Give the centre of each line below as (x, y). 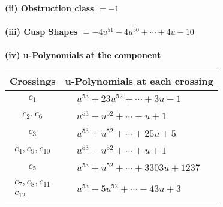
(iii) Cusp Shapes (41, 31)
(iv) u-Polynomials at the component (83, 55)
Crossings (33, 80)
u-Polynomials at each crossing (139, 80)
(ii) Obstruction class (49, 8)
